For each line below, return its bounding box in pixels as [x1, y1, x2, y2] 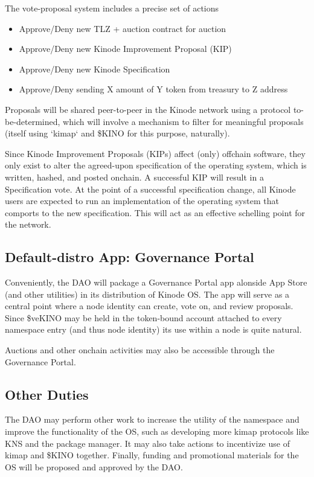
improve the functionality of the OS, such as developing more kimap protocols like [5, 425, 309, 438]
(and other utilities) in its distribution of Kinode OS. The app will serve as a [5, 287, 290, 300]
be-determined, [5, 115, 60, 127]
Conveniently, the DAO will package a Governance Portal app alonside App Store [5, 276, 307, 289]
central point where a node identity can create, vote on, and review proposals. [5, 299, 293, 312]
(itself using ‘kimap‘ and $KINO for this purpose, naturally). [5, 127, 230, 139]
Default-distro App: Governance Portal [5, 248, 254, 266]
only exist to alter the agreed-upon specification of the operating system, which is [5, 159, 307, 171]
